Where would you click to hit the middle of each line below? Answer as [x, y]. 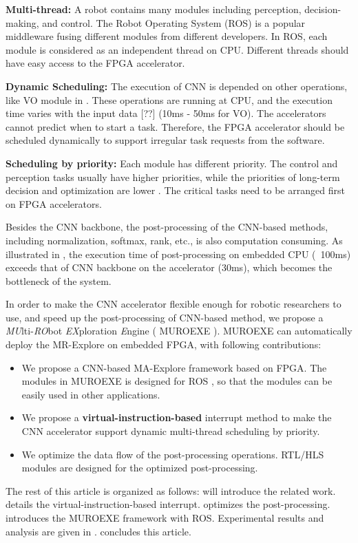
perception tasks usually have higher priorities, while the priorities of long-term [173, 177]
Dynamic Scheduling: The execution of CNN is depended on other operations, [177, 86]
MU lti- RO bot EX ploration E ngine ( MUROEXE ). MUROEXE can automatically [179, 331]
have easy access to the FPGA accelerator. [95, 63]
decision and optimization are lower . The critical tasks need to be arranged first [175, 190]
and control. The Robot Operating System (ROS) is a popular [174, 22]
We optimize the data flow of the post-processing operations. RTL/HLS [173, 454]
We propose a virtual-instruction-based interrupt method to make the [177, 417]
